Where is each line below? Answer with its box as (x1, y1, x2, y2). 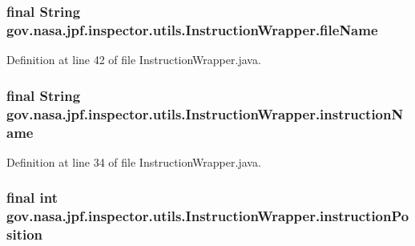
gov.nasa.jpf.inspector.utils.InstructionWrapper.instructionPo (6, 206, 409, 226)
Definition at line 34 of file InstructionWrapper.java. (6, 153, 261, 170)
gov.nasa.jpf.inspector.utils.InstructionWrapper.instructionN (6, 103, 404, 123)
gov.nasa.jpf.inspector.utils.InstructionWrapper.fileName (6, 19, 378, 39)
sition (6, 224, 43, 244)
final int (6, 188, 58, 208)
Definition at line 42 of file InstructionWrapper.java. (6, 51, 261, 68)
